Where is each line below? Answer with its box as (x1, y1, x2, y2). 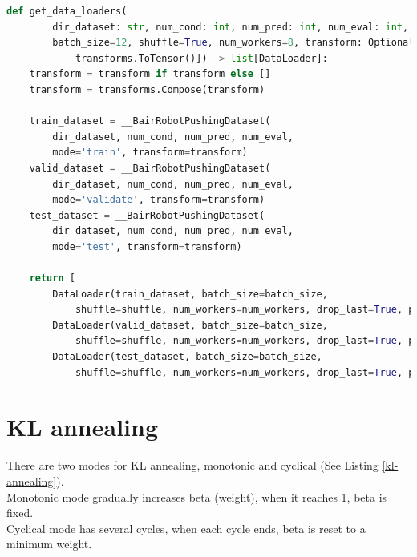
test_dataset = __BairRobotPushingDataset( (29, 209, 265, 221)
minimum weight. (6, 535, 92, 552)
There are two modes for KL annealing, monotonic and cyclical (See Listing (6, 457, 379, 474)
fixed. (6, 504, 34, 521)
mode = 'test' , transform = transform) (52, 240, 242, 252)
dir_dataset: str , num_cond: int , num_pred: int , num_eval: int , (52, 21, 409, 33)
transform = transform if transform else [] (29, 68, 271, 80)
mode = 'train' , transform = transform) (52, 147, 248, 159)
